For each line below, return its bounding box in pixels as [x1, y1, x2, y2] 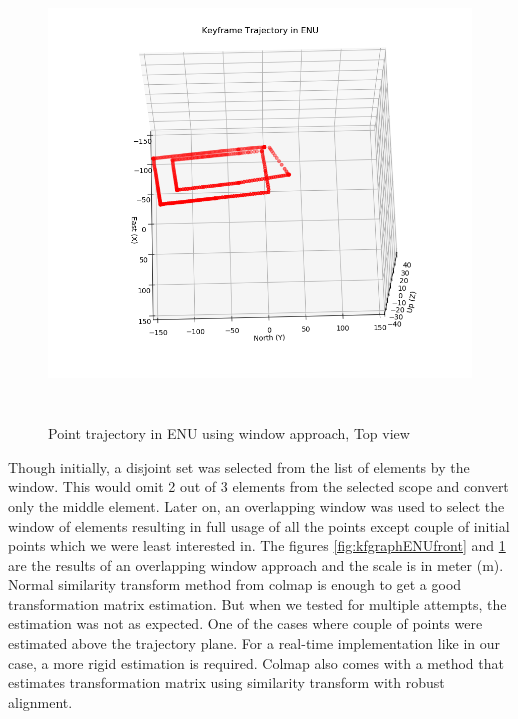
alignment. [8, 691, 73, 712]
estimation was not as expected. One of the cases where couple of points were [8, 613, 483, 634]
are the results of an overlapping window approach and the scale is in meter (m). [8, 554, 504, 575]
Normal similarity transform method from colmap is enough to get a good [8, 574, 462, 595]
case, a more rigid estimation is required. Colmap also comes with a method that [8, 652, 504, 673]
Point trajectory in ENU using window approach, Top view [48, 423, 410, 444]
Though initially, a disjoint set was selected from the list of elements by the [8, 456, 470, 477]
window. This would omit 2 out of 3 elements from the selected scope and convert [8, 476, 509, 497]
